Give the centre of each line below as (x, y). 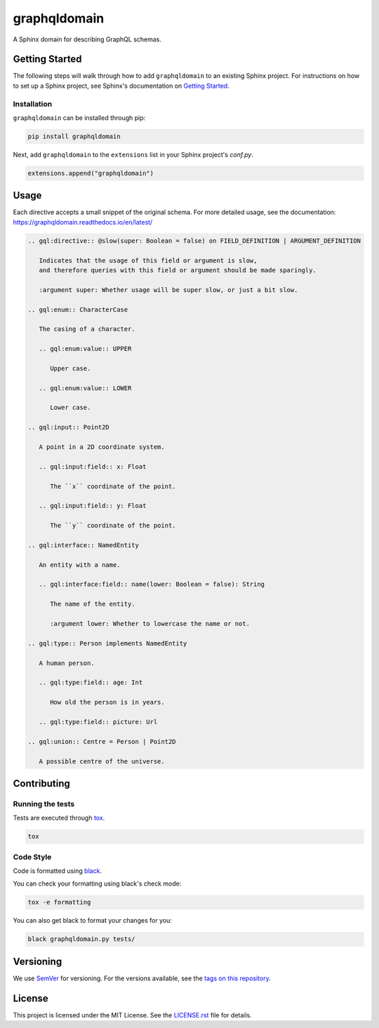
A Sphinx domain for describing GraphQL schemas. (87, 39)
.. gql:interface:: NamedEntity (84, 545)
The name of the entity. (93, 604)
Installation (33, 104)
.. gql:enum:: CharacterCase (78, 309)
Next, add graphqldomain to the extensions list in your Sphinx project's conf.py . (133, 154)
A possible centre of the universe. (102, 761)
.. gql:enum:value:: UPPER (85, 349)
